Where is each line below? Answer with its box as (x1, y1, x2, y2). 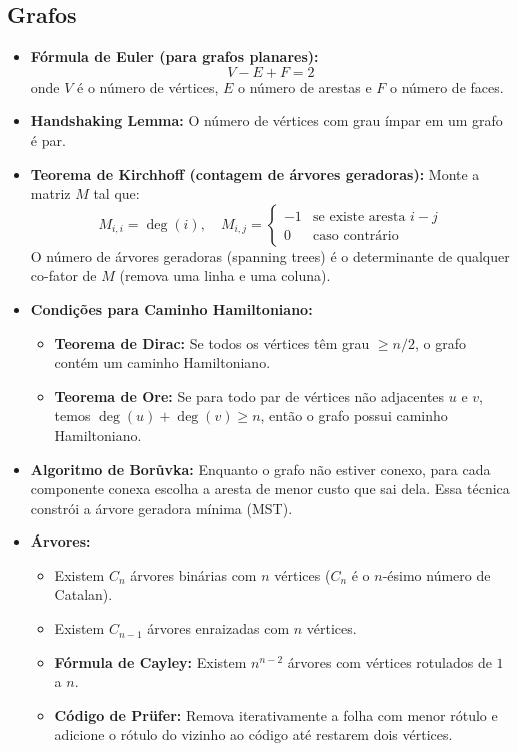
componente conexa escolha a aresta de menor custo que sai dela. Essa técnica (30, 478, 510, 499)
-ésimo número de (382, 564, 491, 585)
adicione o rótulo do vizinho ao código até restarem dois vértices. (54, 724, 453, 745)
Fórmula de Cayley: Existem (54, 651, 247, 672)
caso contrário (313, 228, 399, 243)
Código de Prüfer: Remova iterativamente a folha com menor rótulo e (54, 704, 498, 725)
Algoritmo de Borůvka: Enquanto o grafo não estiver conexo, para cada (30, 458, 491, 479)
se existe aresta (313, 209, 406, 224)
